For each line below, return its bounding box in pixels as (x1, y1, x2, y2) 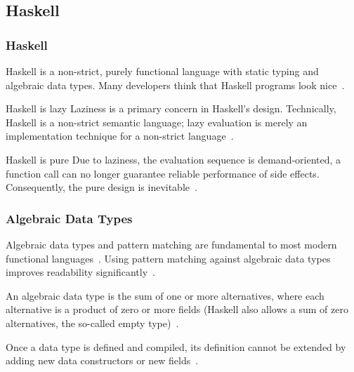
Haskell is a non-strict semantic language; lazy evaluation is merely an (6, 114, 308, 129)
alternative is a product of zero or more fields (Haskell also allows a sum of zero (6, 302, 348, 317)
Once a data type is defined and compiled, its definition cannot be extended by (6, 339, 346, 354)
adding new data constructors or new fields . (6, 353, 199, 368)
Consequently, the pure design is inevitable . (6, 180, 197, 194)
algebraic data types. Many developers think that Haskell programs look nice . (6, 77, 345, 92)
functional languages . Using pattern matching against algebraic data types (6, 251, 331, 265)
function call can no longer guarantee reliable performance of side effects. (6, 166, 320, 180)
